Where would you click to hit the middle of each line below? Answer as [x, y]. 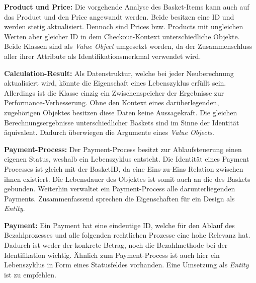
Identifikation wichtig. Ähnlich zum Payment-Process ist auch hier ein [112, 255]
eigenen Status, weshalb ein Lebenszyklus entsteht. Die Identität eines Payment [127, 159]
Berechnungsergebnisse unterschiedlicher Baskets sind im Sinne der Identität [122, 122]
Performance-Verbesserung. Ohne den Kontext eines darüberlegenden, [112, 102]
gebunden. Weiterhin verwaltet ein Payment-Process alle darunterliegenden [120, 189]
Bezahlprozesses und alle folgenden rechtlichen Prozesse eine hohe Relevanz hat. [127, 235]
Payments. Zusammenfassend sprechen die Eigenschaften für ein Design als [119, 198]
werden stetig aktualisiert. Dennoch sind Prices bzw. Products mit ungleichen [124, 26]
